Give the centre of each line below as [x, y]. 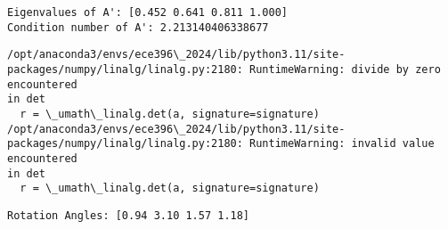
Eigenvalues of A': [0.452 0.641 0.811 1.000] [147, 12]
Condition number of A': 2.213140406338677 [138, 27]
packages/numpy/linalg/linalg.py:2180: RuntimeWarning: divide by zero [224, 69]
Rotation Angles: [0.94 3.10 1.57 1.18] [129, 215]
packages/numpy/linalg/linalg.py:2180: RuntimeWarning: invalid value [221, 144]
